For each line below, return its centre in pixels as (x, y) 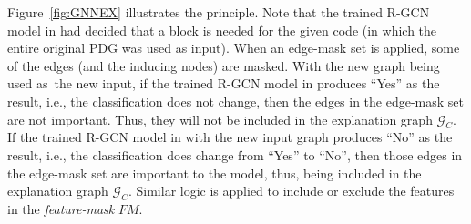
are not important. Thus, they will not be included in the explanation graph (220, 119)
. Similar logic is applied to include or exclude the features (291, 191)
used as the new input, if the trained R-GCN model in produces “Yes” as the (224, 83)
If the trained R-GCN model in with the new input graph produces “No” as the (230, 137)
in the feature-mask (61, 208)
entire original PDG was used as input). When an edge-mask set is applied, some (234, 48)
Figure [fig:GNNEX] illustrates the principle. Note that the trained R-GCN (219, 12)
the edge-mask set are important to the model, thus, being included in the (215, 173)
